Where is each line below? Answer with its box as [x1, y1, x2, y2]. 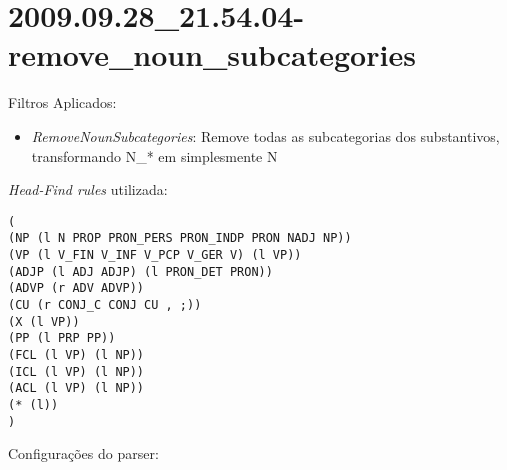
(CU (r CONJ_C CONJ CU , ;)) [8, 297, 202, 312]
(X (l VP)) [8, 314, 80, 329]
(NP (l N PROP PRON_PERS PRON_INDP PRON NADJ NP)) [8, 231, 352, 246]
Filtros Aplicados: [8, 92, 117, 113]
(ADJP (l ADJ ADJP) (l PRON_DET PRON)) [8, 264, 273, 279]
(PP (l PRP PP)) [8, 331, 116, 346]
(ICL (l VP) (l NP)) [8, 364, 145, 379]
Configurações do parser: [8, 443, 159, 464]
